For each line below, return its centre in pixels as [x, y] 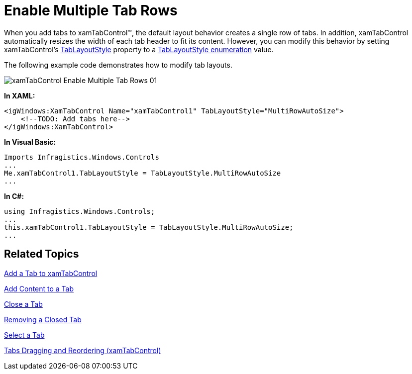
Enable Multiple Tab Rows [91, 10]
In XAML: [20, 95]
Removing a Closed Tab [43, 319]
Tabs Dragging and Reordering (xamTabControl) [83, 350]
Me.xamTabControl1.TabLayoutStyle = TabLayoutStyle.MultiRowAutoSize [143, 173]
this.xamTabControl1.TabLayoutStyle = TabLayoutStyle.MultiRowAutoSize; [149, 227]
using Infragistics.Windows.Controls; [80, 211]
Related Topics [42, 254]
